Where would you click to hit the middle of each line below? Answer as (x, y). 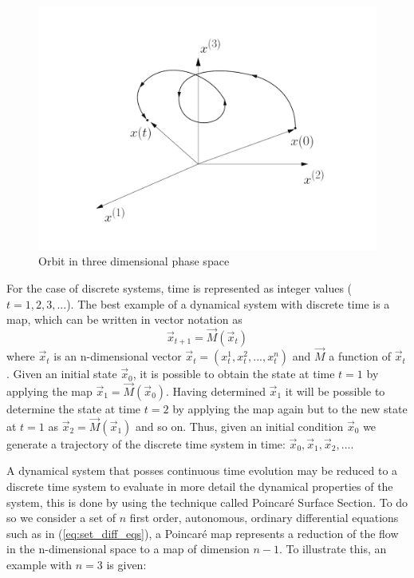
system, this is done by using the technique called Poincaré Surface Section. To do (207, 502)
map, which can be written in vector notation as (124, 319)
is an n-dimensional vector (118, 356)
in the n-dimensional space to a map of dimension (128, 549)
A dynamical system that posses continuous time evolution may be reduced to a (202, 470)
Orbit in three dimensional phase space (134, 261)
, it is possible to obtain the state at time (234, 374)
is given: (126, 564)
